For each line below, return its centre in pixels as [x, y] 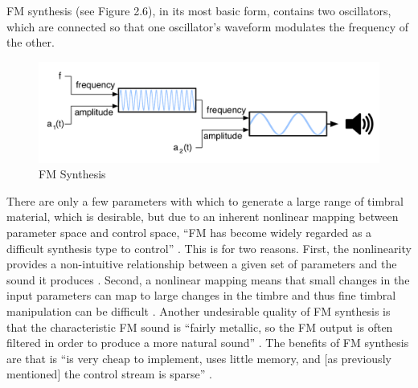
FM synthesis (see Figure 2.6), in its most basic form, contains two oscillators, [199, 10]
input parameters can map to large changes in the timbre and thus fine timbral [201, 295]
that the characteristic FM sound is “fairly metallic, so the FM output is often [200, 327]
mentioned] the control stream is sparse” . [109, 374]
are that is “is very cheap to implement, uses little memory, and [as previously [199, 358]
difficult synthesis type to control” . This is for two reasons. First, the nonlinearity [209, 248]
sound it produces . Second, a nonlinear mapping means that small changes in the [208, 279]
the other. [31, 42]
